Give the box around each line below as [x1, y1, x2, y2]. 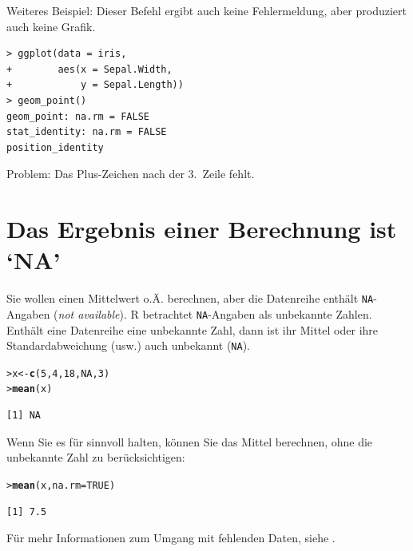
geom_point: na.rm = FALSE [6, 110, 149, 122]
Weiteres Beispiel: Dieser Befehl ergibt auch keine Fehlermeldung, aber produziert [6, 2, 407, 18]
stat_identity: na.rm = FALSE [6, 126, 167, 138]
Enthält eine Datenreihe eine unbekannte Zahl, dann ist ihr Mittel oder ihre [6, 321, 379, 338]
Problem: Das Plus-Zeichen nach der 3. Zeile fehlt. [6, 165, 255, 182]
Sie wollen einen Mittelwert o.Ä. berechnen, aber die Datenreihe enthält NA [6, 290, 374, 307]
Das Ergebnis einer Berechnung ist [6, 212, 397, 245]
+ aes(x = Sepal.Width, [6, 63, 173, 75]
